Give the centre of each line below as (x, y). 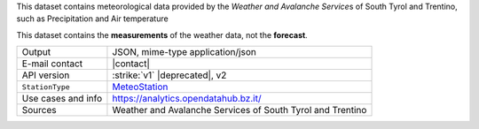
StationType (46, 87)
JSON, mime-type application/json (184, 52)
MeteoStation (140, 87)
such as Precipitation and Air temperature (92, 19)
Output (36, 52)
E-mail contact (52, 64)
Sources (39, 110)
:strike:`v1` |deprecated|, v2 (169, 75)
